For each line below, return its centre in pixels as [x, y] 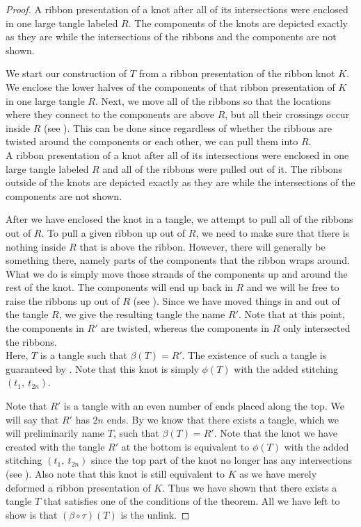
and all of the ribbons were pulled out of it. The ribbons [222, 168]
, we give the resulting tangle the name [142, 314]
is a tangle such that [83, 355]
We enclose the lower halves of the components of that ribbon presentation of [170, 86]
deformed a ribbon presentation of [78, 487]
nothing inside [36, 246]
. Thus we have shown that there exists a [250, 487]
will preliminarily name [55, 433]
